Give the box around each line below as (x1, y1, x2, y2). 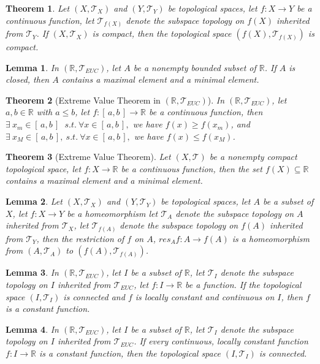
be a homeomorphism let (67, 207, 158, 219)
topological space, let (6, 162, 82, 175)
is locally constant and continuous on (135, 290, 275, 303)
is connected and (63, 290, 125, 303)
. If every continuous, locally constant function (134, 335, 308, 347)
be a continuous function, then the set (121, 162, 262, 175)
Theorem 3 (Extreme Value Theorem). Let (6, 150, 171, 163)
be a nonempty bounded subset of (133, 61, 256, 74)
